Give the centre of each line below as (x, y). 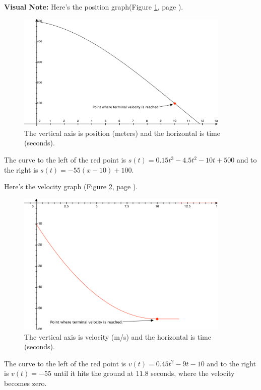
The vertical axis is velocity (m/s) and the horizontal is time (118, 336)
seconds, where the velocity (193, 373)
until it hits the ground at (94, 373)
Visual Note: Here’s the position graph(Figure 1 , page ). (94, 7)
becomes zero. (25, 383)
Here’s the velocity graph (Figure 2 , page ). (71, 186)
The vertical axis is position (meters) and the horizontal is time (122, 133)
